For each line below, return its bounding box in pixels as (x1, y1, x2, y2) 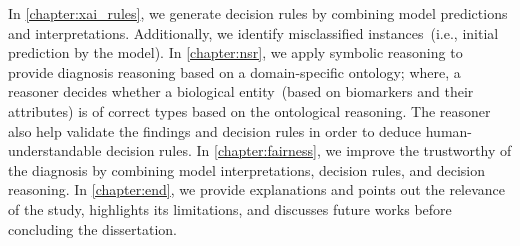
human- (425, 120, 473, 141)
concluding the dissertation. (8, 218, 177, 239)
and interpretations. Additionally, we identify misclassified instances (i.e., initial (8, 22, 499, 43)
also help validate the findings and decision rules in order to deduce (8, 120, 422, 141)
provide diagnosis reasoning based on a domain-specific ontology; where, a (8, 61, 461, 82)
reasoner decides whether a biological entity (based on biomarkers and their (8, 81, 474, 102)
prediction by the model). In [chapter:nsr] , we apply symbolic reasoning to (8, 42, 463, 63)
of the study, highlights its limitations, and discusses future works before (8, 198, 452, 219)
